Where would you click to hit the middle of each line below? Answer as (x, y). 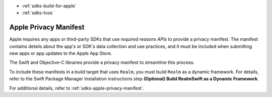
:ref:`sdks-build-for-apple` (49, 6)
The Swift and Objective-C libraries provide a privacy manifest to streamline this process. (102, 62)
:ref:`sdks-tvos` (38, 13)
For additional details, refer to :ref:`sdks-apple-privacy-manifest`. (77, 88)
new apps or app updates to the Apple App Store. (61, 53)
